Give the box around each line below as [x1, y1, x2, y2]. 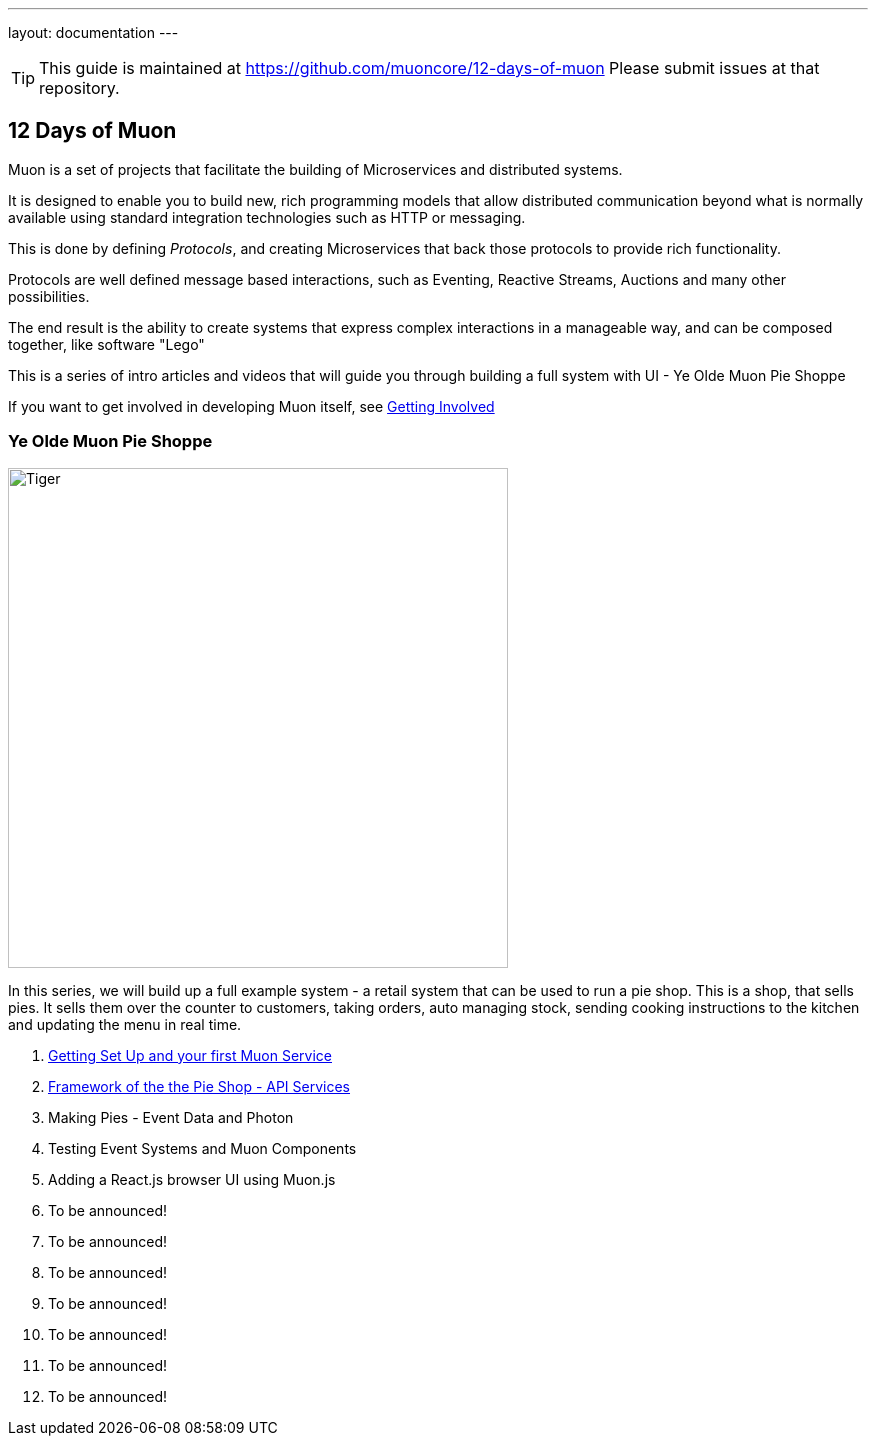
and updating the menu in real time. [8, 1015, 242, 1033]
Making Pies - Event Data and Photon [48, 1108, 294, 1126]
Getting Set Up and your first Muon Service [48, 1046, 332, 1064]
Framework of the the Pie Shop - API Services [48, 1077, 351, 1095]
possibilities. [8, 287, 90, 305]
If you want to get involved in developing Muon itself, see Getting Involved [8, 397, 495, 415]
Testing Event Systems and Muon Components [48, 1139, 357, 1157]
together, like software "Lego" [8, 335, 205, 353]
